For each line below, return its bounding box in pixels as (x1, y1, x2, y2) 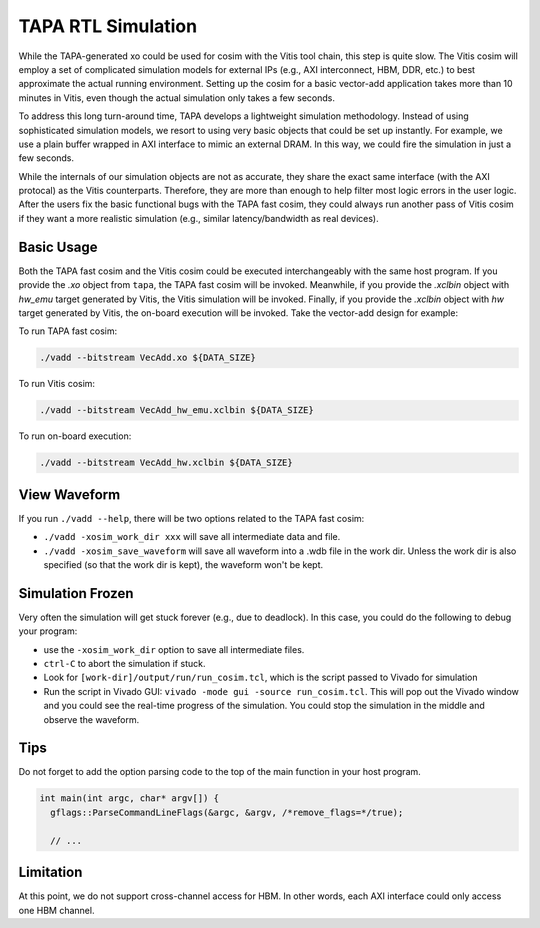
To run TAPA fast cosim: (18, 325, 118, 337)
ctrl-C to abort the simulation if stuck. (43, 657, 206, 669)
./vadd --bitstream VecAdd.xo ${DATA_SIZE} (39, 352, 257, 364)
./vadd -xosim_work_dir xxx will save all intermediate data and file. (43, 531, 341, 543)
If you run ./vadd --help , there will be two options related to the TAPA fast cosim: (18, 512, 365, 524)
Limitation (18, 864, 83, 881)
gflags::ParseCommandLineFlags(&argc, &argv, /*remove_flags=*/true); (50, 806, 404, 818)
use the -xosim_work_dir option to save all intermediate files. (43, 643, 305, 655)
